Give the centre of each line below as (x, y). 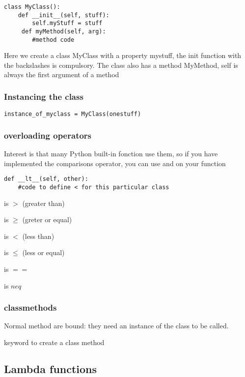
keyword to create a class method (54, 342)
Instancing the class (44, 96)
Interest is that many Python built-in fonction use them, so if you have (111, 154)
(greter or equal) (47, 219)
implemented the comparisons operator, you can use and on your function (115, 163)
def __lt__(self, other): (46, 179)
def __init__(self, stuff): (64, 15)
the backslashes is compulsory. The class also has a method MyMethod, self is (121, 65)
